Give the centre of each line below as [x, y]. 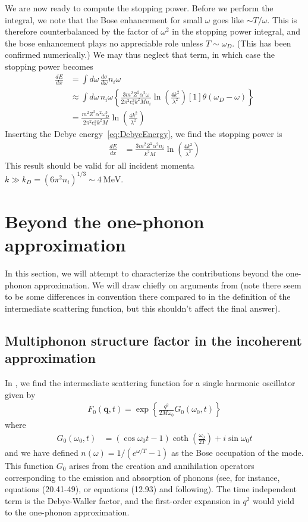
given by [20, 394]
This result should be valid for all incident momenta [100, 165]
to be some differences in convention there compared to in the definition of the [148, 296]
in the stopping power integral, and [236, 31]
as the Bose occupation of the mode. [237, 453]
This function [29, 466]
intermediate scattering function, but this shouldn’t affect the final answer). [143, 308]
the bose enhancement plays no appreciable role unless [104, 43]
